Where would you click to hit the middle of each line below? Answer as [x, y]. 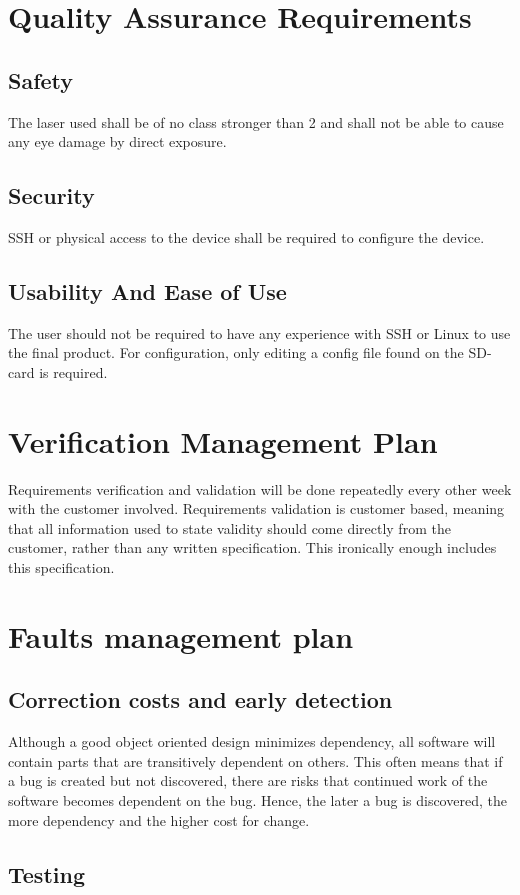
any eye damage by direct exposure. [117, 141]
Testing [46, 873]
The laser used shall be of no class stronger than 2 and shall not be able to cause [256, 121]
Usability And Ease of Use [147, 290]
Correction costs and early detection [200, 699]
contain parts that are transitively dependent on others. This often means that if [255, 760]
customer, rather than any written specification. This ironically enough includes [252, 547]
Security [51, 195]
